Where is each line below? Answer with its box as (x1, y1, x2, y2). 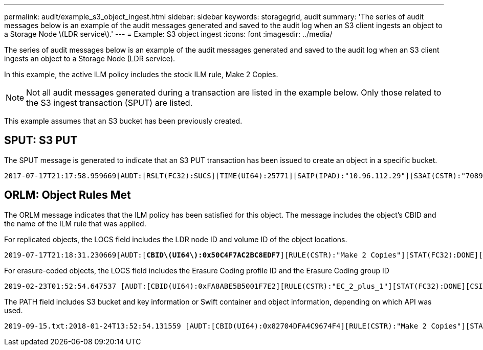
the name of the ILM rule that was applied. (4, 219, 146, 228)
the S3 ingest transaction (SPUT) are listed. (26, 98, 193, 108)
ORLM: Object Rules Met (4, 189, 131, 202)
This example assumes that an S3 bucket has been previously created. (4, 116, 243, 125)
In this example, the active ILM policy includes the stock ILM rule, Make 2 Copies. (4, 70, 278, 79)
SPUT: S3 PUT (4, 134, 78, 147)
